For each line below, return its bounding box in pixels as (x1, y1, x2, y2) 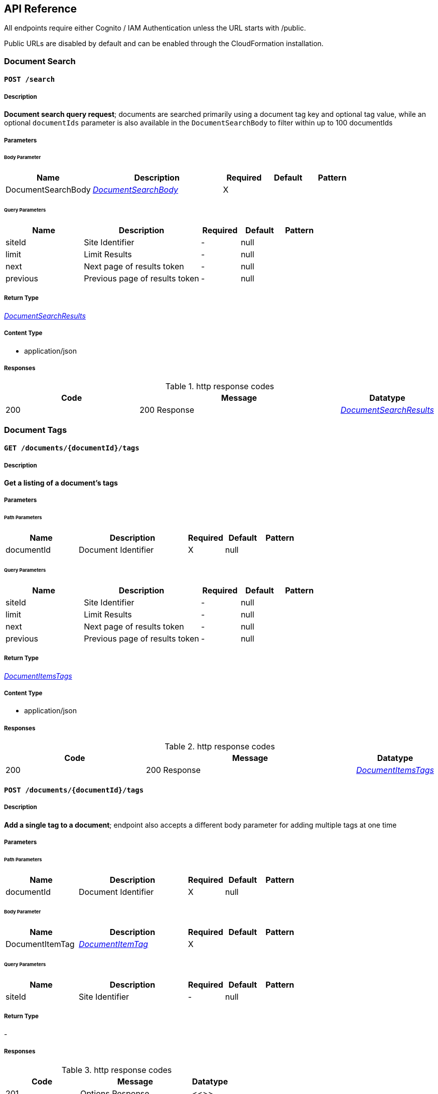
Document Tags (4, 424, 67, 435)
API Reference (4, 3, 77, 15)
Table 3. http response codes (61, 1064, 172, 1075)
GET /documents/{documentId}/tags (4, 444, 139, 452)
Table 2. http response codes (165, 741, 275, 752)
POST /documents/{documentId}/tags (4, 786, 144, 794)
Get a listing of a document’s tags (4, 479, 118, 488)
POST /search (4, 75, 55, 84)
